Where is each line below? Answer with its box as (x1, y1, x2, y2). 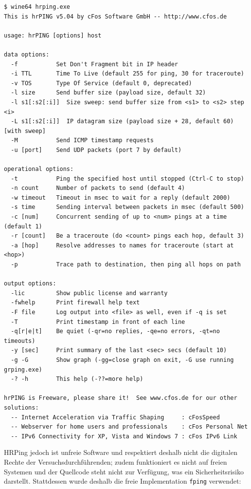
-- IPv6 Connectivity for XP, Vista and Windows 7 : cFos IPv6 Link (11, 433, 237, 440)
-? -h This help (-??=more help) (11, 376, 143, 383)
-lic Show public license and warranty (11, 289, 168, 297)
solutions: (4, 404, 39, 411)
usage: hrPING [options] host (4, 32, 102, 39)
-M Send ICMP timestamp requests (11, 137, 154, 144)
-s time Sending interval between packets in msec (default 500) (11, 204, 244, 211)
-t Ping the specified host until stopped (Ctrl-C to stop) (11, 175, 244, 182)
